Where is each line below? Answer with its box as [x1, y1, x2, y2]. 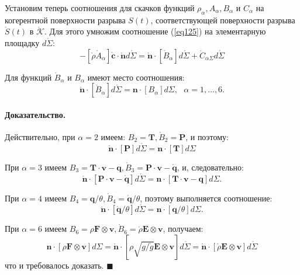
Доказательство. [5, 108, 66, 120]
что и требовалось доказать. [5, 259, 104, 271]
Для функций [5, 71, 52, 83]
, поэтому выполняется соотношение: [140, 192, 273, 204]
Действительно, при [5, 130, 75, 142]
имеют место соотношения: [87, 71, 185, 83]
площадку [5, 36, 40, 48]
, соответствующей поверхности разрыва [150, 13, 295, 26]
